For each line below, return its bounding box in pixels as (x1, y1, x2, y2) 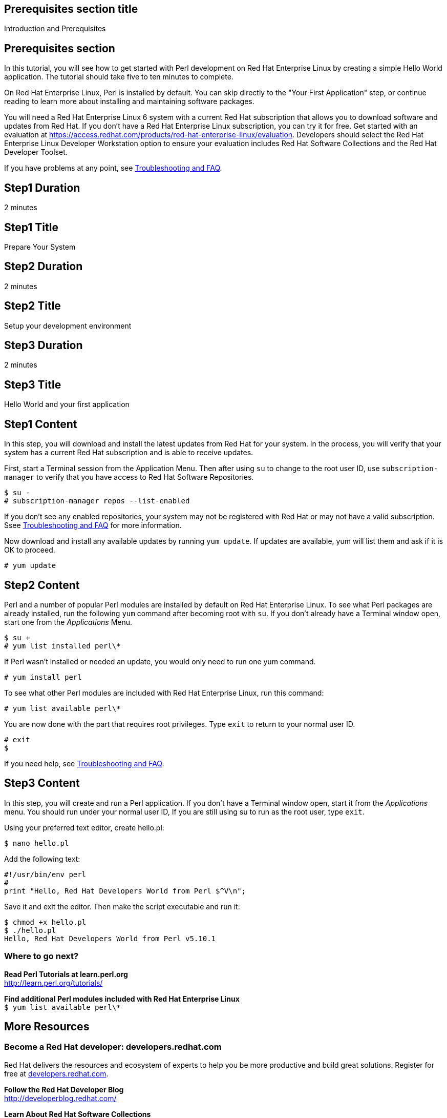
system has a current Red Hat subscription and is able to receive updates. (4, 448, 253, 457)
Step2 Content (4, 578, 80, 592)
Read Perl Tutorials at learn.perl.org (4, 969, 128, 979)
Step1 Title (4, 220, 58, 234)
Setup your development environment (4, 321, 132, 330)
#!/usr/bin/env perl (4, 870, 87, 879)
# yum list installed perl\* (4, 642, 121, 651)
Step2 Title (4, 299, 61, 313)
